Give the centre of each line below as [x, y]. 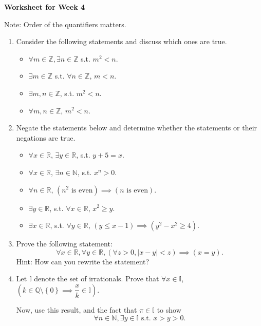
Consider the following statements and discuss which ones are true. [122, 41]
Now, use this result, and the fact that [77, 309]
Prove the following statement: [64, 244]
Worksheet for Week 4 [45, 7]
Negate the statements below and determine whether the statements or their [137, 128]
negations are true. [46, 137]
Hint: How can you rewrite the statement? [83, 261]
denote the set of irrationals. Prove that [97, 279]
